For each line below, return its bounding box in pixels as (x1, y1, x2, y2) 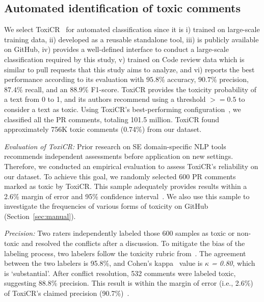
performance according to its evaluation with (4, 74, 144, 85)
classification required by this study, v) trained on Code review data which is (4, 53, 245, 64)
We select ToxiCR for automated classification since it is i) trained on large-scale (4, 24, 260, 35)
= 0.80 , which (211, 258, 255, 268)
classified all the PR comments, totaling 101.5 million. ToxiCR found (4, 114, 219, 124)
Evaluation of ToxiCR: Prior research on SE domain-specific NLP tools (4, 141, 226, 151)
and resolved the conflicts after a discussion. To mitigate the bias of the (21, 238, 245, 249)
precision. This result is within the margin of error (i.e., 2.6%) (60, 278, 253, 288)
